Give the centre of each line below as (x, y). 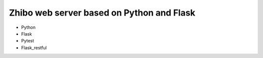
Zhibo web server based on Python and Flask (102, 13)
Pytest (28, 41)
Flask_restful (34, 48)
